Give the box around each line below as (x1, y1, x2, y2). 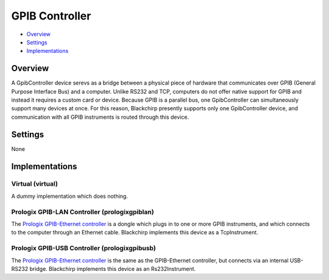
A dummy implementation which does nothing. (11, 192, 128, 200)
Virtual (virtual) (11, 180, 58, 188)
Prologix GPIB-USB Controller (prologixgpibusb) (11, 244, 157, 253)
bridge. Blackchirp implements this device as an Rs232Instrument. (29, 265, 196, 272)
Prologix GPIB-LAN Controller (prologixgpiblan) (11, 208, 155, 216)
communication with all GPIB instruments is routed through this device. (11, 113, 189, 121)
